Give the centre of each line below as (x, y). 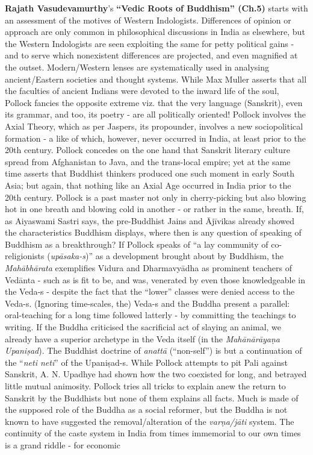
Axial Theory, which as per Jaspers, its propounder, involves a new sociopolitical (154, 126)
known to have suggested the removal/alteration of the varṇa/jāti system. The (150, 421)
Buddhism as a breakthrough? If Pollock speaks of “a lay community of (137, 244)
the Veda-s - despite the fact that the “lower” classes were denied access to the (150, 291)
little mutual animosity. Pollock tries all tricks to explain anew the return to (145, 386)
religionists (25, 256)
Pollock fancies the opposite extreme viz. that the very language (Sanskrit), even (154, 102)
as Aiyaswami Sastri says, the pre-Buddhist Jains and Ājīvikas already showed (150, 220)
